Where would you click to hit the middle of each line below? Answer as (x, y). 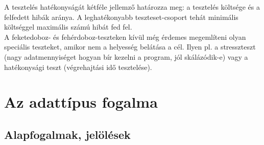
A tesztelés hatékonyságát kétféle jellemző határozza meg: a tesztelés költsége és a (132, 7)
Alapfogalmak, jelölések (67, 134)
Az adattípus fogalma (81, 102)
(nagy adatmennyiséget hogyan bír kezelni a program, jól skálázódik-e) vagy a (126, 56)
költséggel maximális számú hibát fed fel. (68, 27)
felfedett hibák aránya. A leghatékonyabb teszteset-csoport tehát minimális (121, 17)
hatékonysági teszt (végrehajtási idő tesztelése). (78, 67)
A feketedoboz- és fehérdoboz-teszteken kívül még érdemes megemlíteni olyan (125, 37)
